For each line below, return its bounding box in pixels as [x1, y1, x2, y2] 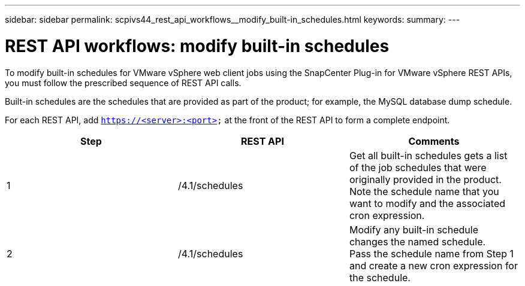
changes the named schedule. [349, 235, 486, 248]
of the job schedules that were [349, 161, 487, 174]
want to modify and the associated [349, 197, 506, 209]
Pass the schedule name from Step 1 [349, 247, 514, 260]
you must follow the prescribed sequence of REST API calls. [5, 77, 242, 88]
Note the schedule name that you [349, 185, 499, 197]
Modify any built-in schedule [349, 223, 478, 236]
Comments [408, 135, 460, 147]
